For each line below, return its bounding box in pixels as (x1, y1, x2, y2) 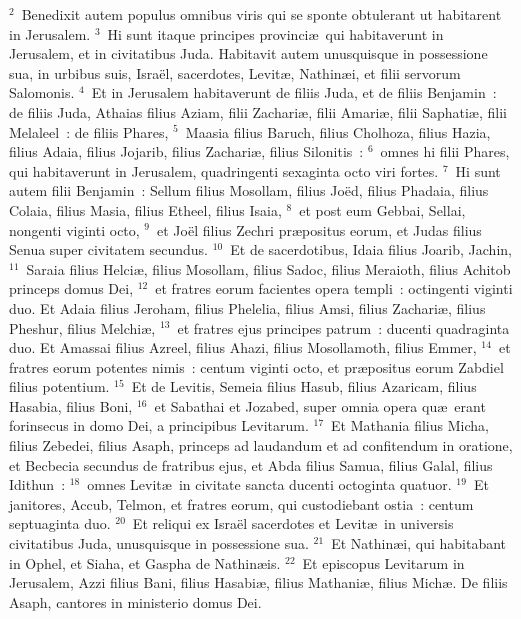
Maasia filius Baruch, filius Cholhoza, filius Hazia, (185, 121, 491, 142)
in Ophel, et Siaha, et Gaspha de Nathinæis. (9, 552, 281, 573)
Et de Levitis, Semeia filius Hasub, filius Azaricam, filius (131, 376, 477, 397)
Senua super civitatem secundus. (9, 239, 208, 260)
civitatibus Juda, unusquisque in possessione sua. (9, 533, 309, 554)
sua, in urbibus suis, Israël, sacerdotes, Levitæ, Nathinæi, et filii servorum (9, 62, 461, 83)
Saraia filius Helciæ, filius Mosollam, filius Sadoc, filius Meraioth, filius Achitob (26, 258, 511, 279)
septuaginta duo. (9, 513, 111, 534)
